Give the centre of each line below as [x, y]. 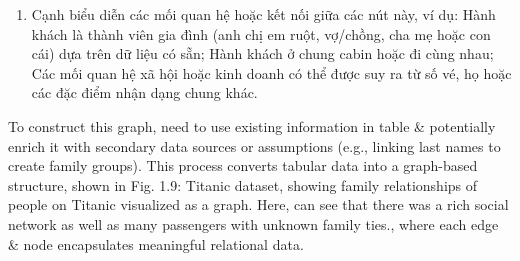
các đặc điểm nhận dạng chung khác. [144, 92]
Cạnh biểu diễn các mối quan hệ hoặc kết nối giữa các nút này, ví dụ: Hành [263, 14]
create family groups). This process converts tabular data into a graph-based [243, 165]
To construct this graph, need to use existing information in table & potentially [252, 125]
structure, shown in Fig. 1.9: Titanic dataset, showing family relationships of [243, 184]
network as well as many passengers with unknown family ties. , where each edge [253, 223]
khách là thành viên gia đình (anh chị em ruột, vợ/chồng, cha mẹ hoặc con [261, 33]
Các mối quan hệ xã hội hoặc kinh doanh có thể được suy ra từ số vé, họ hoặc [271, 72]
